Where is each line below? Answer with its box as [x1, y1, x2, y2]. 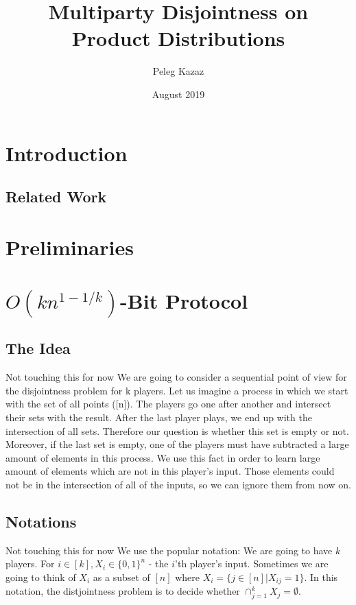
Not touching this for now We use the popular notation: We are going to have [5, 543, 333, 557]
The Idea [5, 337, 71, 359]
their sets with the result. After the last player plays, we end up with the [5, 410, 312, 425]
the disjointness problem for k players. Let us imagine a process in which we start [5, 383, 348, 397]
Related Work [5, 186, 107, 207]
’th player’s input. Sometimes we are [175, 556, 329, 571]
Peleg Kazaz [152, 64, 204, 78]
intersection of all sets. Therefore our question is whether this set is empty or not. [5, 423, 349, 438]
